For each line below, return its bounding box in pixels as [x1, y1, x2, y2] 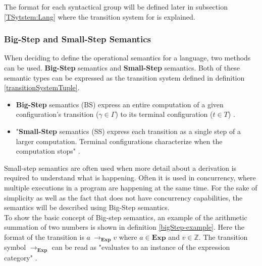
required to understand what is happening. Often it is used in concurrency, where [4, 172, 256, 183]
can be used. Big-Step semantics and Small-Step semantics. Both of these [4, 62, 240, 73]
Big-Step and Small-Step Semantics [4, 33, 151, 45]
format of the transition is [4, 231, 84, 242]
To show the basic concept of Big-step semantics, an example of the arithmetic [4, 212, 247, 222]
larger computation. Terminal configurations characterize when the [16, 136, 223, 146]
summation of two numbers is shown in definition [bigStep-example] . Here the [4, 222, 245, 232]
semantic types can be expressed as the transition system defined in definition [4, 72, 245, 83]
